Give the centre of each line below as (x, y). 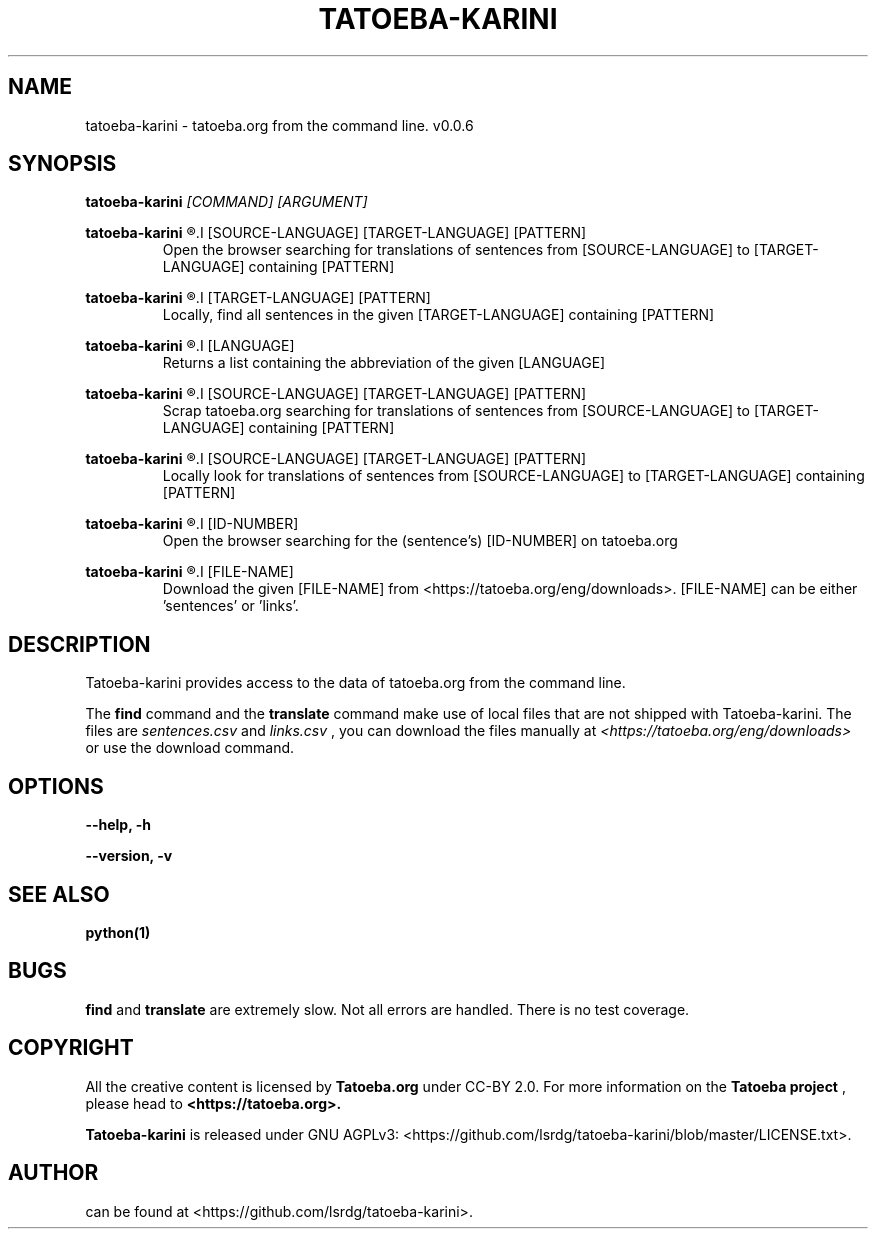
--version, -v (129, 856)
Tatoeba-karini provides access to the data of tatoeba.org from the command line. (355, 683)
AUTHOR (53, 1173)
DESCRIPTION (79, 644)
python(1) (118, 932)
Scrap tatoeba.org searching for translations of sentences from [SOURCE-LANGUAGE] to (456, 411)
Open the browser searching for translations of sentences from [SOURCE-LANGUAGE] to (456, 250)
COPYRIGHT (71, 1048)
